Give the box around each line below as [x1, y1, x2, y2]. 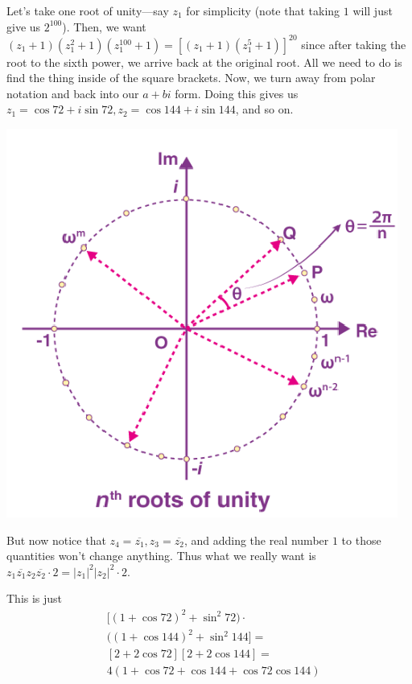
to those [341, 531, 381, 548]
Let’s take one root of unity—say [6, 2, 169, 19]
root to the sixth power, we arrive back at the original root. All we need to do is [6, 53, 402, 70]
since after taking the [301, 35, 406, 52]
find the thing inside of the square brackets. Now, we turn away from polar [6, 69, 376, 86]
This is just [6, 590, 63, 607]
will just [352, 2, 393, 19]
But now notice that [6, 531, 106, 548]
